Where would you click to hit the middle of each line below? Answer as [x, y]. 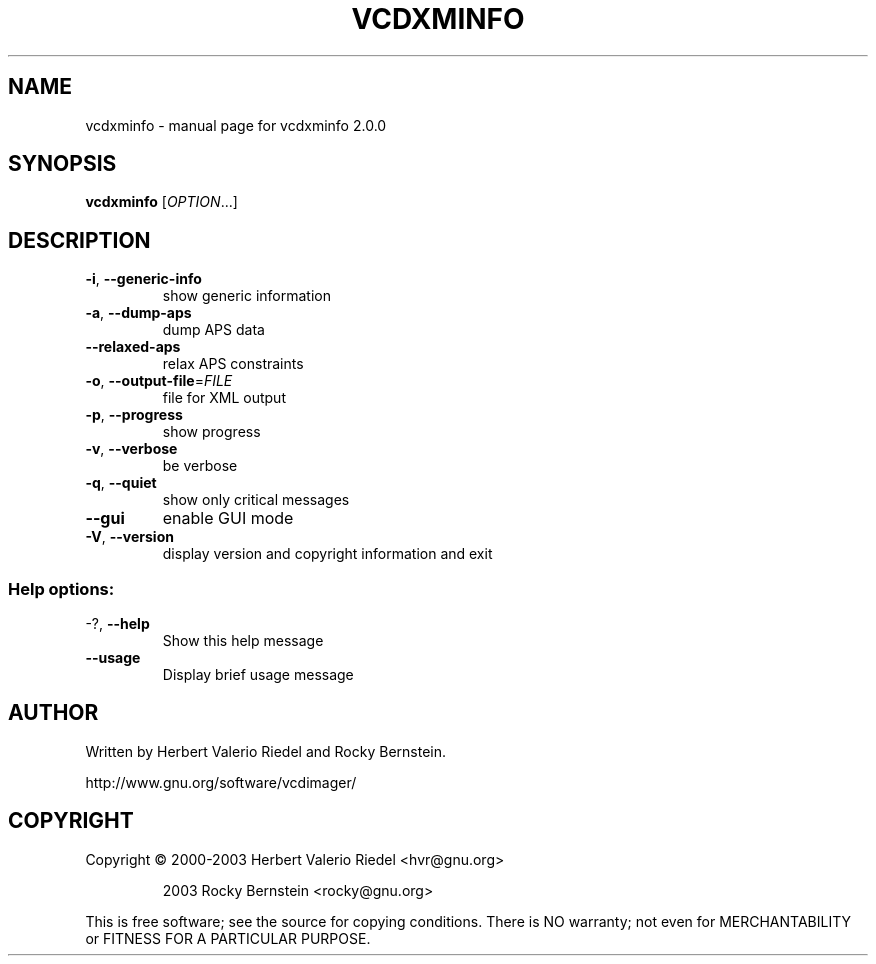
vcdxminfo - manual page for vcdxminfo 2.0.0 [236, 125]
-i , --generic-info [143, 279]
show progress [211, 432]
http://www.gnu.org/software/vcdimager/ [221, 782]
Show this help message [243, 641]
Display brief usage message [258, 675]
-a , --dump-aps [138, 313]
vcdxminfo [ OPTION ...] [161, 202]
